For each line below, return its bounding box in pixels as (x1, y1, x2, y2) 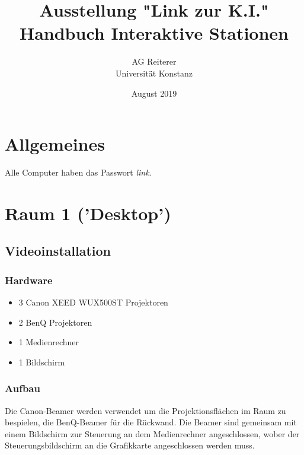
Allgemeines (5, 132, 105, 156)
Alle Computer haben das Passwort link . (5, 166, 152, 179)
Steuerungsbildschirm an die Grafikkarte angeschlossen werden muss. (5, 439, 255, 451)
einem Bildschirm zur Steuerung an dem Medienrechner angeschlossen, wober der (5, 427, 300, 440)
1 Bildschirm (18, 355, 65, 368)
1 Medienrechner (18, 336, 79, 348)
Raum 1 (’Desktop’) (5, 201, 171, 225)
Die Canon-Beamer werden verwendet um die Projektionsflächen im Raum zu (5, 404, 286, 416)
